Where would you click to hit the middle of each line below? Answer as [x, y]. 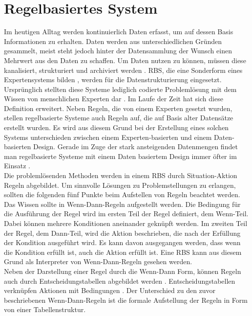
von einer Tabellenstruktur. [45, 309]
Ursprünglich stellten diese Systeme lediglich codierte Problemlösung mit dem [120, 89]
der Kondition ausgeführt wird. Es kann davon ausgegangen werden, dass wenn [122, 242]
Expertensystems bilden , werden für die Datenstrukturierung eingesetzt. [113, 79]
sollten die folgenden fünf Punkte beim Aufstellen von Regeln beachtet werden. [122, 194]
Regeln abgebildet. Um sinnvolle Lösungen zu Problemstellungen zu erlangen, [120, 185]
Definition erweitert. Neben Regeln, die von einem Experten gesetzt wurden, [118, 108]
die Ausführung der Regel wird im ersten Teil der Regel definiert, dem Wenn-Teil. [126, 214]
